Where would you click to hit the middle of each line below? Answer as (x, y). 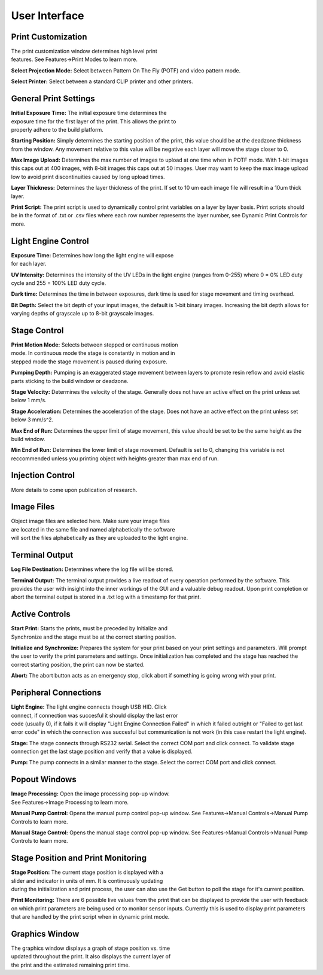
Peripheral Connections (56, 693)
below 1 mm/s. (29, 400)
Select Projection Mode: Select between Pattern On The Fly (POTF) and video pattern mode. (126, 70)
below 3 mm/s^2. (32, 420)
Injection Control (43, 476)
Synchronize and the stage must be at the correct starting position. (94, 637)
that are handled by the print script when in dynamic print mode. (90, 917)
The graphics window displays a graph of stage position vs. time (91, 948)
